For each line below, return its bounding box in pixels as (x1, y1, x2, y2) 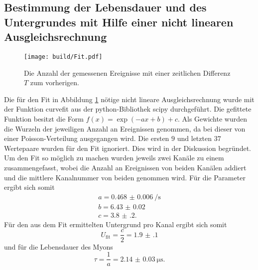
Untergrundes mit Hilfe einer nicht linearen (4, 14, 234, 29)
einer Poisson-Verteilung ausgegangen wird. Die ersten (4, 133, 169, 143)
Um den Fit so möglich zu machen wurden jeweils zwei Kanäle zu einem (4, 152, 224, 163)
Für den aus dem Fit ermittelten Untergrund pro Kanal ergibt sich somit (4, 219, 227, 229)
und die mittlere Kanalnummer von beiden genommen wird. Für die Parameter (4, 172, 246, 182)
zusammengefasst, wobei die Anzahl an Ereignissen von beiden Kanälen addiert (4, 162, 247, 172)
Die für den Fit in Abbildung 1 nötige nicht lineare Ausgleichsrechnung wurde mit (4, 94, 255, 104)
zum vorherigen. (30, 77, 79, 88)
